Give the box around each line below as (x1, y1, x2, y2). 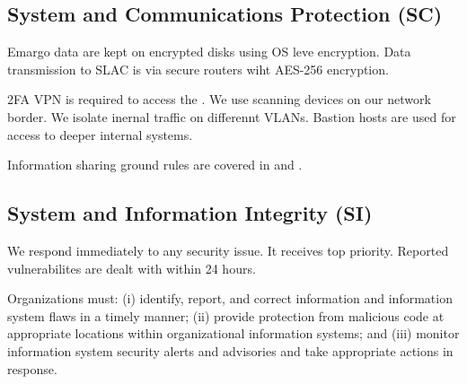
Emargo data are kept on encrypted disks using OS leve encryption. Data (7, 42, 411, 61)
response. (7, 359, 57, 378)
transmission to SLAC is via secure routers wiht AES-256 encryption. (7, 59, 389, 78)
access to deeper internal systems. (7, 125, 193, 144)
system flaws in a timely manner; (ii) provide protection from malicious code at (7, 306, 445, 325)
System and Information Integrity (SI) (7, 199, 373, 227)
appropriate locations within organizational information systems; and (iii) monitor (7, 324, 460, 343)
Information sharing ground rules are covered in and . (7, 155, 303, 174)
